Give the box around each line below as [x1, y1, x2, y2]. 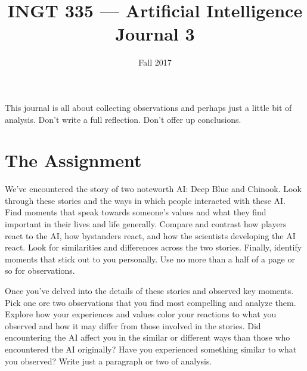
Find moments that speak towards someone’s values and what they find [5, 206, 266, 218]
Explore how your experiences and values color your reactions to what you [5, 308, 277, 320]
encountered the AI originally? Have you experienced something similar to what [5, 342, 297, 355]
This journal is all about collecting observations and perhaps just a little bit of [5, 101, 292, 113]
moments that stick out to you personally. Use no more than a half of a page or [5, 252, 295, 265]
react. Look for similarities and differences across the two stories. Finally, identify [5, 241, 302, 253]
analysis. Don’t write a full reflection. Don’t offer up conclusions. [5, 113, 241, 125]
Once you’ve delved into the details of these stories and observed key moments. [5, 284, 294, 296]
